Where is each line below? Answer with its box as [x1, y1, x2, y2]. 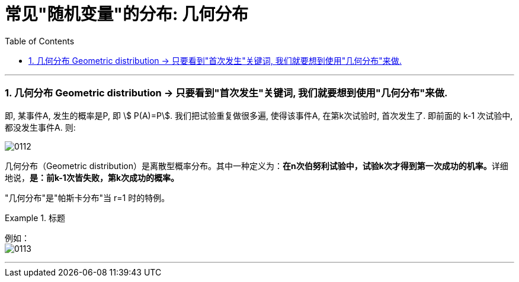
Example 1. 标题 [5, 212, 65, 223]
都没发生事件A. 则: [5, 122, 76, 132]
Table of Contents [5, 35, 75, 46]
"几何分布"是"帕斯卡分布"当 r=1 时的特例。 [5, 192, 170, 203]
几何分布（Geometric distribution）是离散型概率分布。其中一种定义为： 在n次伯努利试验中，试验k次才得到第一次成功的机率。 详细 [5, 160, 508, 171]
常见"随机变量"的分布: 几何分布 [5, 4, 248, 24]
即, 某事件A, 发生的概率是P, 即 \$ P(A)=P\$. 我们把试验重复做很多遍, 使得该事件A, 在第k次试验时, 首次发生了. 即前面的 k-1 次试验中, [5, 110, 513, 121]
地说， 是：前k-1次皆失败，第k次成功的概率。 [5, 172, 180, 183]
